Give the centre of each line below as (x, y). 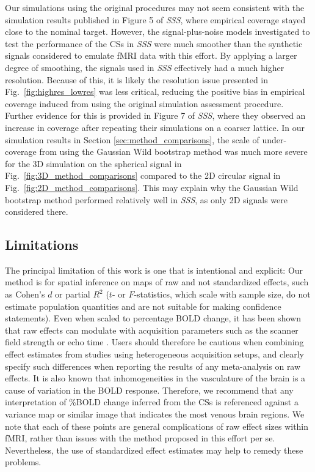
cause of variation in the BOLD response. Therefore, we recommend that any (149, 390)
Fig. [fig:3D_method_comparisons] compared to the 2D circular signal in (143, 175)
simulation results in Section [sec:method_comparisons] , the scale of (132, 139)
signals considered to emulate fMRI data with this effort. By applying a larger (151, 55)
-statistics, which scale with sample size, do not (222, 294)
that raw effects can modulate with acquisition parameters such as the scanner (152, 330)
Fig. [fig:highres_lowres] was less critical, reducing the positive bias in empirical (155, 92)
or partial (73, 294)
